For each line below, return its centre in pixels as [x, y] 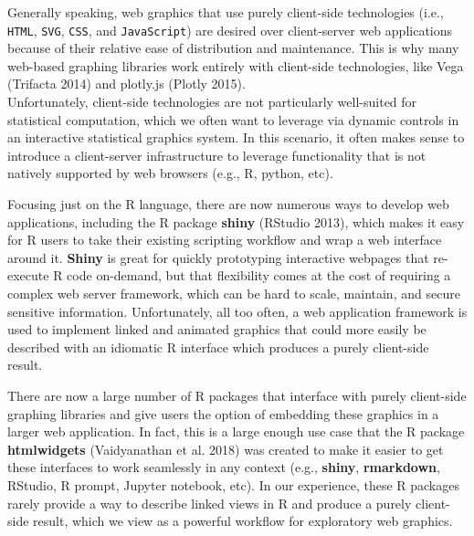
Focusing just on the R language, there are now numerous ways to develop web [228, 204]
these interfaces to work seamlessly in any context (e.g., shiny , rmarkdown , [224, 467]
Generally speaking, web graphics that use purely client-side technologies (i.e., [226, 12]
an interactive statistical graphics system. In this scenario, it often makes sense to [236, 137]
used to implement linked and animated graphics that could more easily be [217, 329]
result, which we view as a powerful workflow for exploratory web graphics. [243, 521]
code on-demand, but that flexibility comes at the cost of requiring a [259, 275]
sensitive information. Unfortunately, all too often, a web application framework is [237, 311]
